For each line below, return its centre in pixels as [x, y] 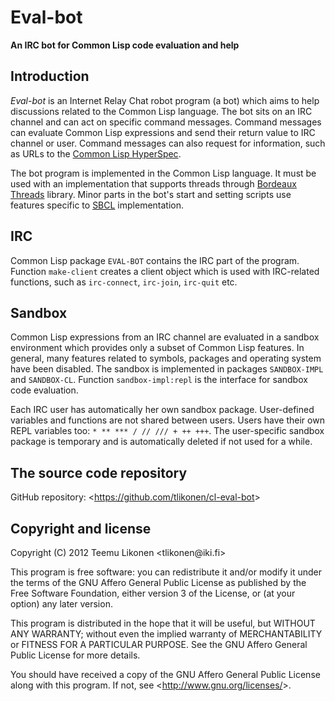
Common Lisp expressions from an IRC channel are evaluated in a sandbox [165, 337]
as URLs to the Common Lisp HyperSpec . [96, 153]
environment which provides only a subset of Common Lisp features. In [157, 348]
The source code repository [99, 472]
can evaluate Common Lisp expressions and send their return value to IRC [163, 132]
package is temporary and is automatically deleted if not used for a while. [161, 442]
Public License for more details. [75, 655]
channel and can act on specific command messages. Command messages [166, 122]
